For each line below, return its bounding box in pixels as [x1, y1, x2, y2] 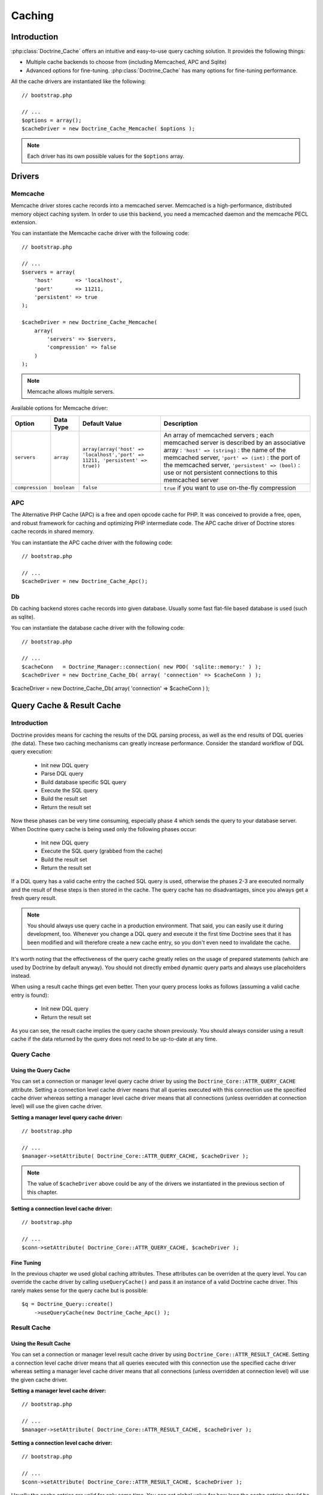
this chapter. [27, 1188, 58, 1195]
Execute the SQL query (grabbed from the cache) [41, 847, 163, 855]
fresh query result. [11, 895, 57, 902]
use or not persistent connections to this [163, 468, 278, 477]
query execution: [11, 748, 53, 755]
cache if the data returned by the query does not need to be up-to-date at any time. [11, 1035, 218, 1043]
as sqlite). [11, 613, 35, 620]
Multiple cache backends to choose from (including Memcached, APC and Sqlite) [26, 59, 227, 66]
